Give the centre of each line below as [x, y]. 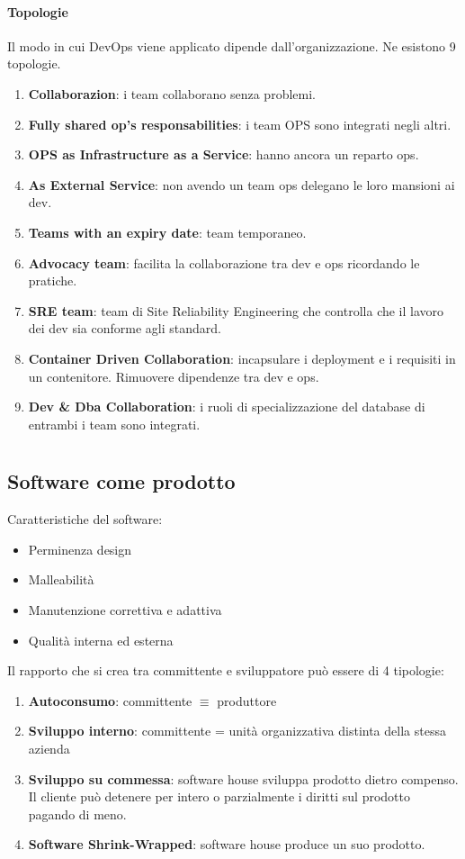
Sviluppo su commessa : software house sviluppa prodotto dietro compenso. [243, 778]
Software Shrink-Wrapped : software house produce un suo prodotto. [227, 844]
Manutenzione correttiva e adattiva [125, 610]
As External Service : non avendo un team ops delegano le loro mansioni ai [241, 184]
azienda [49, 749]
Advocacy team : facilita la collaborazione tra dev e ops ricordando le [224, 262]
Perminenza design [80, 549]
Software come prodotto [121, 481]
